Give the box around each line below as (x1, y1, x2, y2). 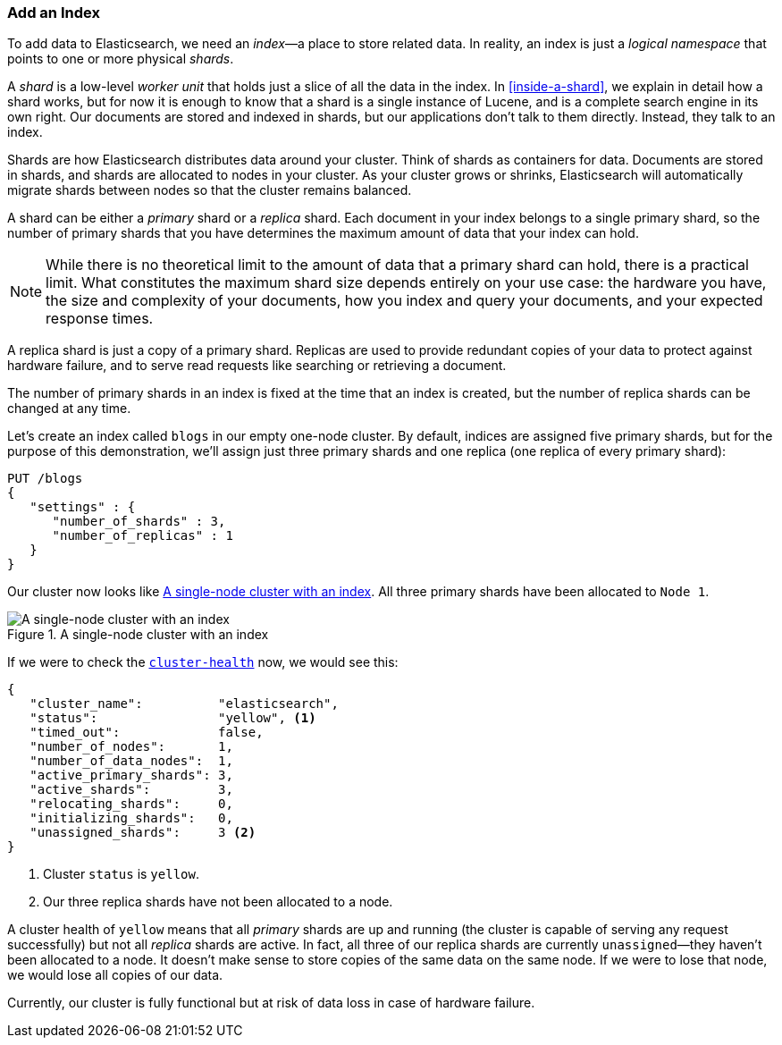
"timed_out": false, (29, 725, 264, 740)
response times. (46, 309, 154, 328)
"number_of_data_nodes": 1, (29, 754, 233, 769)
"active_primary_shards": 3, (29, 768, 233, 783)
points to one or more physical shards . (7, 51, 234, 67)
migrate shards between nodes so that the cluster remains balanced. (7, 182, 412, 198)
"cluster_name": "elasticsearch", (29, 696, 339, 712)
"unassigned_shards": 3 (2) (29, 825, 256, 840)
